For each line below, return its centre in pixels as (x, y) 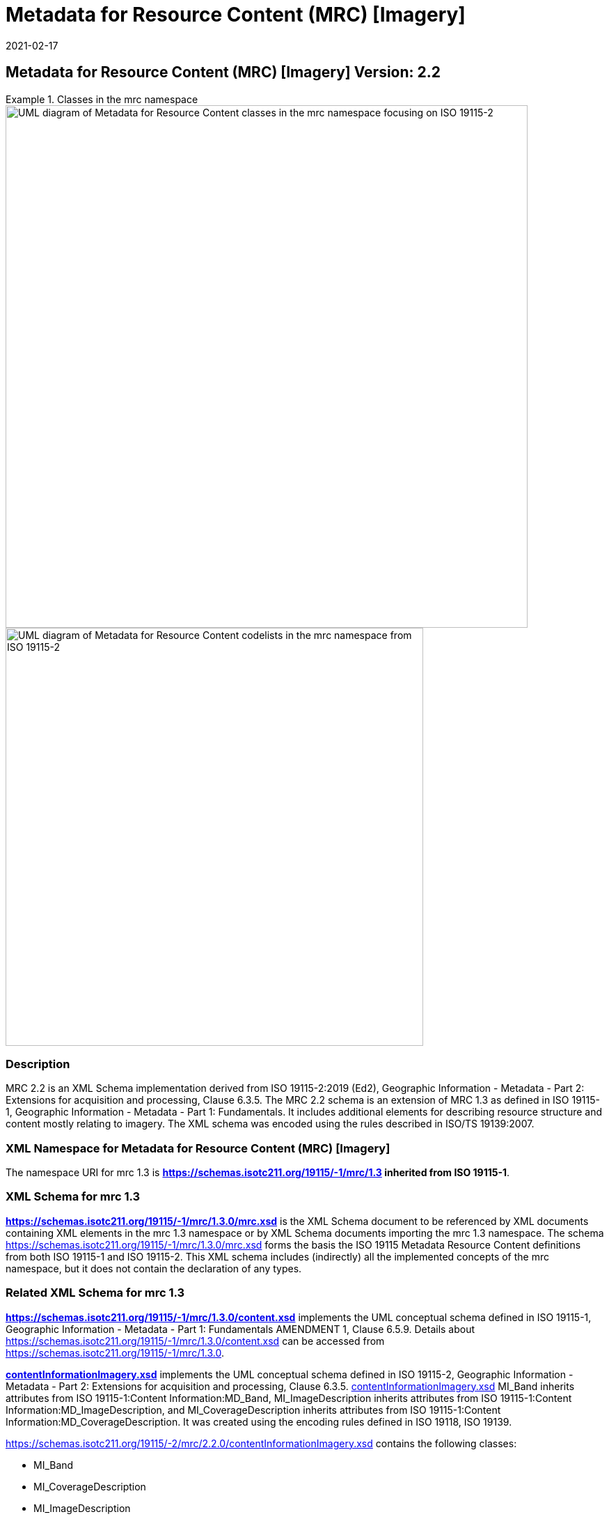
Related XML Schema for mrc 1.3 (95, 1293)
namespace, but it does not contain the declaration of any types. (154, 1268)
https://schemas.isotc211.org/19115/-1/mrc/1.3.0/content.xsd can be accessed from (195, 1341)
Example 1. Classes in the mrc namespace (102, 99)
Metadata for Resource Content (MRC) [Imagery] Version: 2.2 (223, 72)
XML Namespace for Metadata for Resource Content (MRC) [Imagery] (198, 1148)
